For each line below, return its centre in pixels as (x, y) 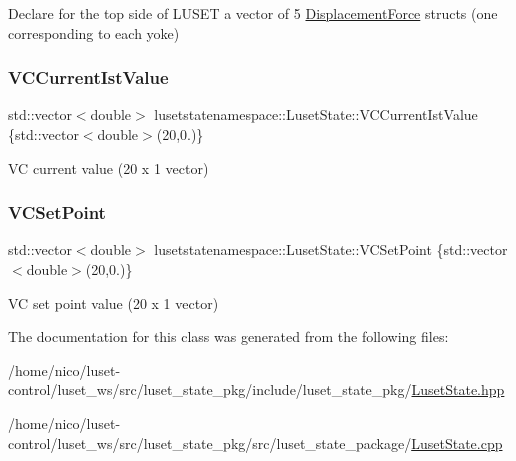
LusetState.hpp (458, 389)
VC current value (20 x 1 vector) (108, 167)
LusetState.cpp (457, 442)
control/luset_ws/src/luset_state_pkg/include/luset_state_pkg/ (210, 389)
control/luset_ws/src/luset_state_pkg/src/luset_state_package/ (210, 442)
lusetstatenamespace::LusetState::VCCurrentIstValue (316, 114)
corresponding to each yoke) (94, 32)
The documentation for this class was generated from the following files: (228, 336)
